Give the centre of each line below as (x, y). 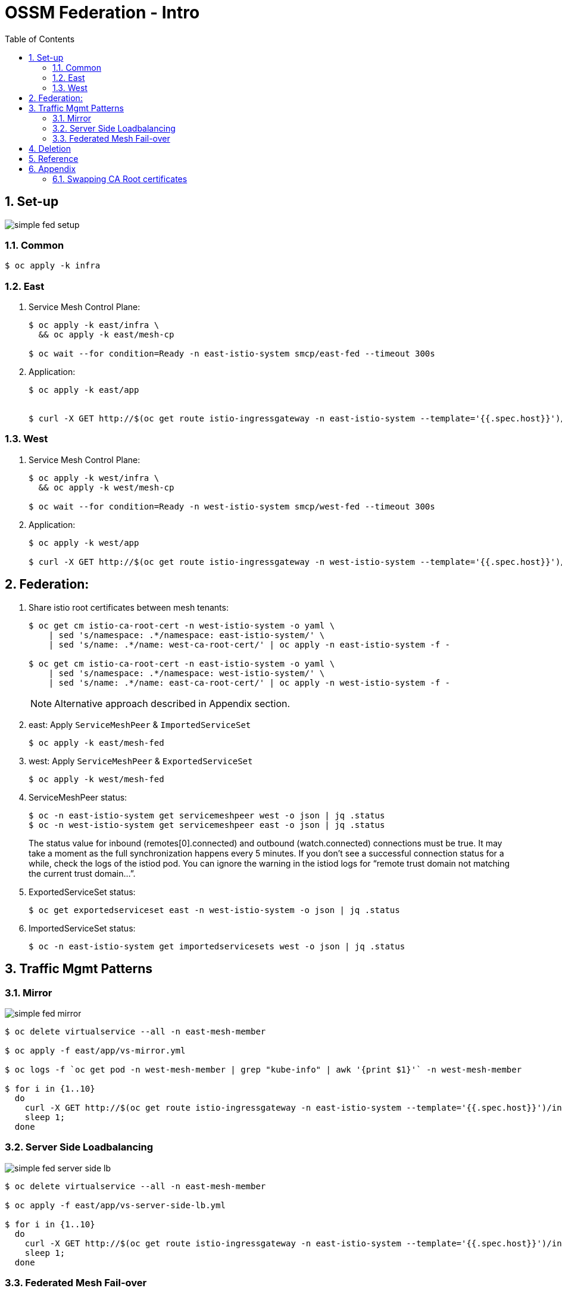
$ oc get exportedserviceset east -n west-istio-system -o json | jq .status (214, 910)
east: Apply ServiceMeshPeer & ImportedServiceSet (140, 724)
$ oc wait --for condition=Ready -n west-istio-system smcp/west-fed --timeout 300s (232, 506)
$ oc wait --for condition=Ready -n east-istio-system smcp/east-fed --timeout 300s (232, 354)
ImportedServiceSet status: (82, 928)
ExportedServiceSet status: (82, 892)
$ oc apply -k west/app (84, 543)
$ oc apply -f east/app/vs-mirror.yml (95, 1050)
